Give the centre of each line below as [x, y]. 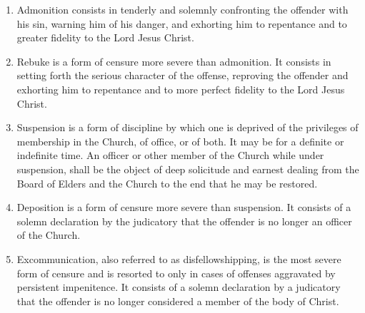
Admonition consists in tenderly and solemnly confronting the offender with [182, 9]
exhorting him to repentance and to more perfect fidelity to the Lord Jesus [181, 89]
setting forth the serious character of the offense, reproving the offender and [182, 75]
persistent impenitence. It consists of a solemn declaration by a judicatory [179, 287]
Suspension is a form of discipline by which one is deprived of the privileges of [187, 127]
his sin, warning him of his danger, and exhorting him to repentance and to [182, 23]
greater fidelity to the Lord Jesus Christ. [105, 37]
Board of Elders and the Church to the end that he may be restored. [167, 183]
